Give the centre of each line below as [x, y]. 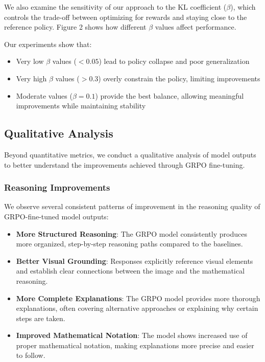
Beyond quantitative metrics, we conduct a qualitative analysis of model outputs [130, 154]
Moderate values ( [44, 95]
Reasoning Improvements [57, 187]
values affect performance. [196, 27]
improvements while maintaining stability [81, 106]
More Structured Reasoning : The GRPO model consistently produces [131, 233]
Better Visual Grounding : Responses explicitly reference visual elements [135, 261]
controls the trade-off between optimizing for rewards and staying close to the [126, 17]
